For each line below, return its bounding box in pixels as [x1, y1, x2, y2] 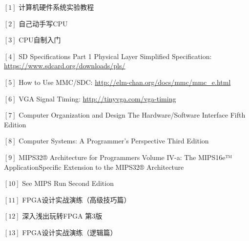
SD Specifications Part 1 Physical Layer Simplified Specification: [19, 51, 212, 61]
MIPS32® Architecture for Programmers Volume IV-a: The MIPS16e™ [19, 152, 232, 162]
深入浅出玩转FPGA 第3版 [22, 211, 103, 221]
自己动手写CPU [19, 18, 68, 28]
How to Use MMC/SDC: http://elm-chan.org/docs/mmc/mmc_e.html [19, 77, 231, 87]
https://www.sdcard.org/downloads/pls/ [4, 60, 125, 71]
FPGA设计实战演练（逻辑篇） [22, 227, 117, 237]
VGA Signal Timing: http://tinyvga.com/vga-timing [19, 93, 176, 103]
